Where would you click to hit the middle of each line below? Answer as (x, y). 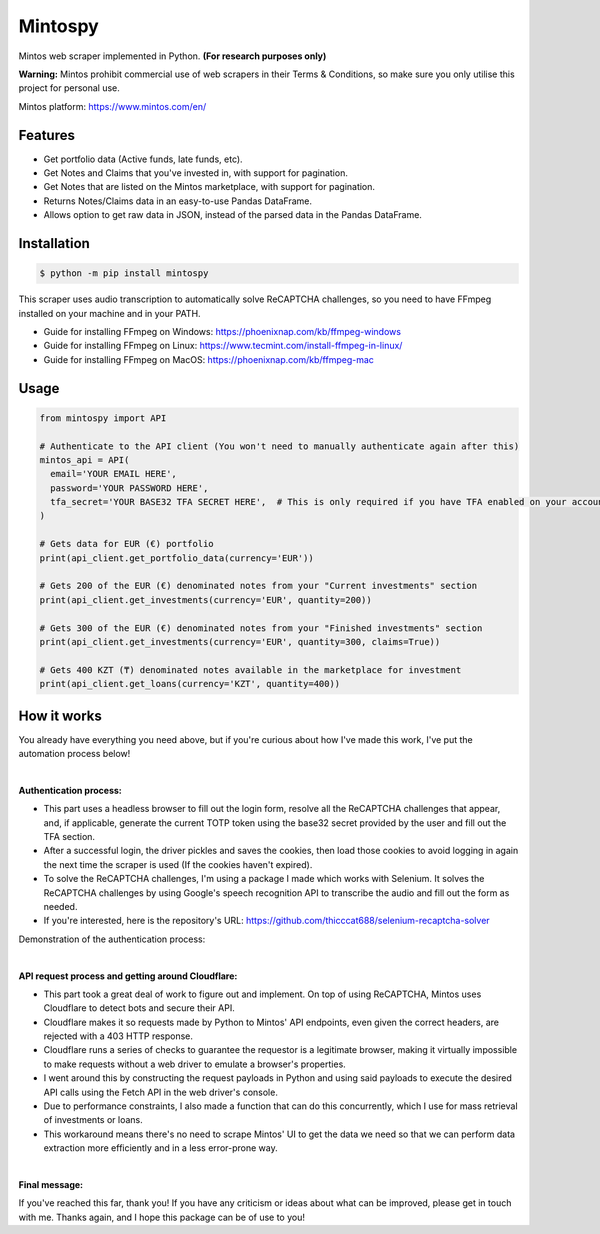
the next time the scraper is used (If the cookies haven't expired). (178, 864)
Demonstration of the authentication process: (112, 939)
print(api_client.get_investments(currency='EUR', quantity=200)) (205, 599)
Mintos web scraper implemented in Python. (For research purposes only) (172, 56)
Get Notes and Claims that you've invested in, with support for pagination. (196, 173)
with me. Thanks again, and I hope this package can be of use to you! (161, 1217)
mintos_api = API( (84, 459)
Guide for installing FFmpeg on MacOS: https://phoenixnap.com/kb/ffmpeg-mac (209, 359)
